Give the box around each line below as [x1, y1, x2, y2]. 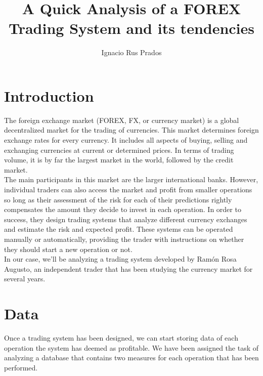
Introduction [4, 85, 94, 106]
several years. [4, 273, 46, 284]
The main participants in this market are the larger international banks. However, [4, 174, 258, 185]
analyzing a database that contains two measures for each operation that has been [4, 352, 259, 363]
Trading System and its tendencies [8, 18, 255, 38]
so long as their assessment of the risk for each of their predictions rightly [4, 194, 232, 204]
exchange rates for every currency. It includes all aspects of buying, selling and [4, 135, 248, 145]
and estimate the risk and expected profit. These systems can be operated [4, 224, 233, 234]
